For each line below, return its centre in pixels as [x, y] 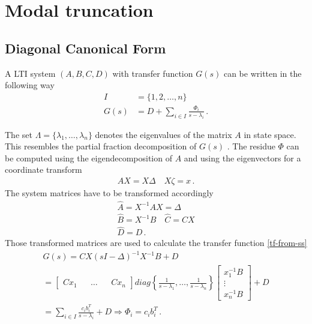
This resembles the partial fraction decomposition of [101, 146]
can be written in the [262, 73]
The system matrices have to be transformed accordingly [109, 192]
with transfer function [153, 73]
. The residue [251, 146]
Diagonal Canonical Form [85, 48]
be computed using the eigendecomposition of [88, 157]
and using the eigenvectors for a [242, 157]
